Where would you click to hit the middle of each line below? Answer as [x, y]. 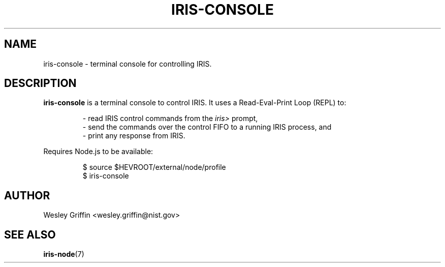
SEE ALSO [30, 234]
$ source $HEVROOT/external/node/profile [154, 167]
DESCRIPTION [40, 83]
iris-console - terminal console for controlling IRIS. [128, 64]
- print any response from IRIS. [134, 136]
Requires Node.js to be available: [98, 152]
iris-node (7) [64, 254]
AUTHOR [27, 195]
